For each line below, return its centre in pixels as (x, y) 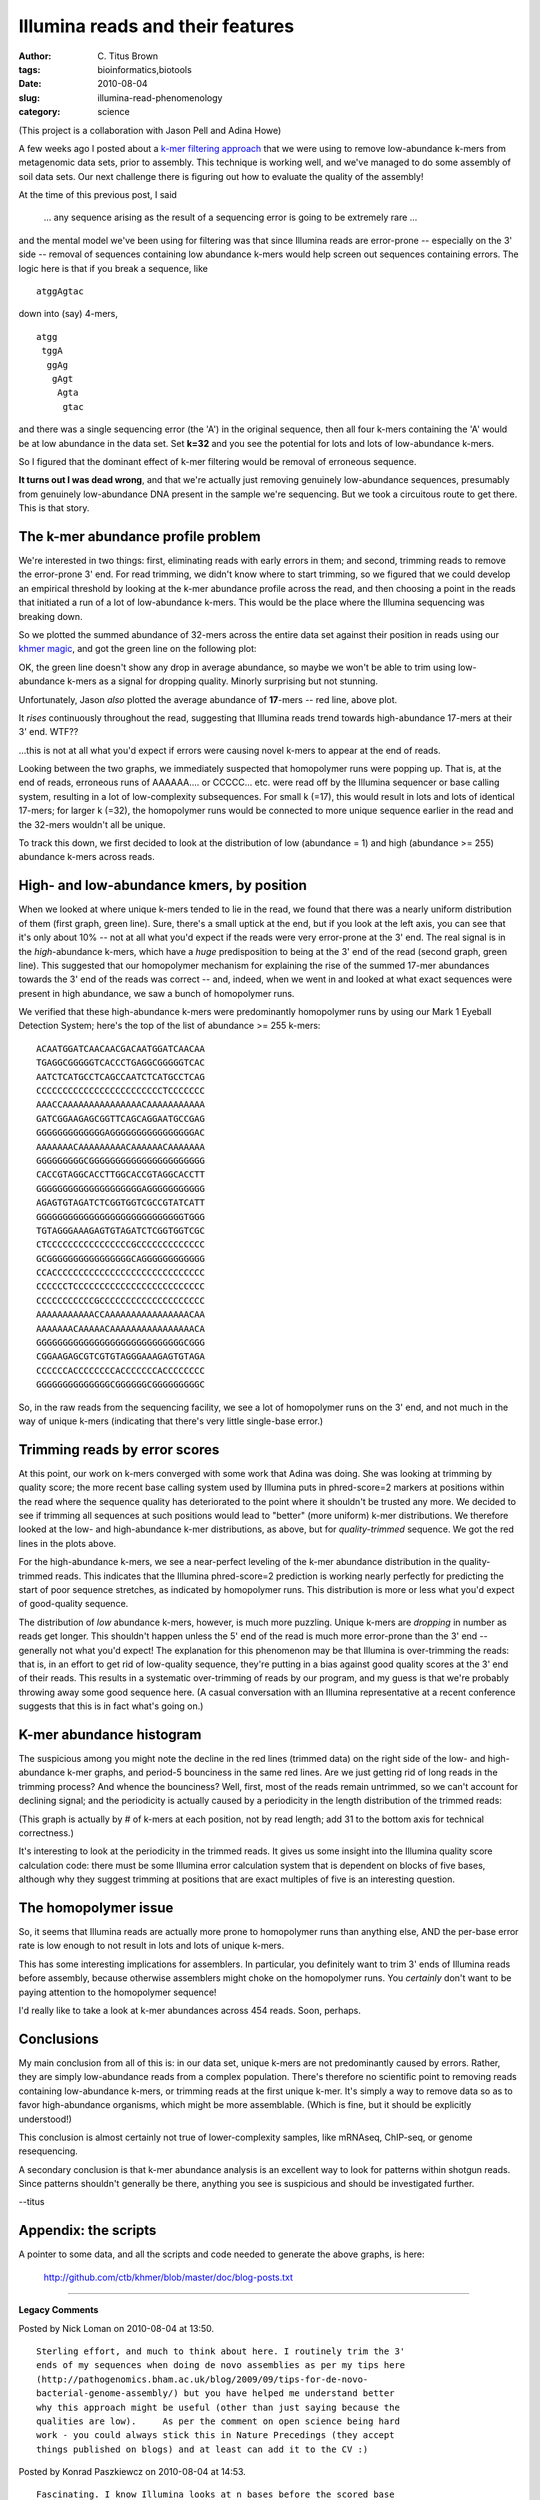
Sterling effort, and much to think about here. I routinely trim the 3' (221, 2351)
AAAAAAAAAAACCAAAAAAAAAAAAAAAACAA (120, 1314)
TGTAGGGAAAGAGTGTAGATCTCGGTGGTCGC (120, 1230)
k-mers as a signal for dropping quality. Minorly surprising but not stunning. (222, 681)
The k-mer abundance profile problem (139, 536)
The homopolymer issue (96, 1908)
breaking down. (51, 616)
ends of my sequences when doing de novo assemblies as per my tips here (221, 2365)
